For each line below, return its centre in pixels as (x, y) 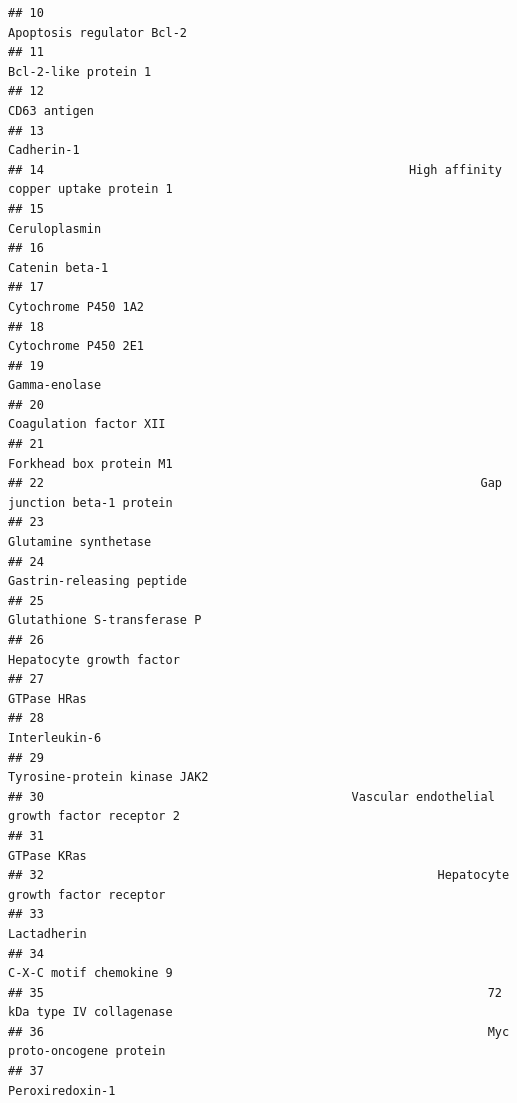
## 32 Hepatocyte (259, 875)
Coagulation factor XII (87, 424)
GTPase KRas (47, 855)
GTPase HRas (47, 698)
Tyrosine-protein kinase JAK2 (108, 777)
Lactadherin (47, 933)
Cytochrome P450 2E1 (76, 346)
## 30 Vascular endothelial (251, 796)
